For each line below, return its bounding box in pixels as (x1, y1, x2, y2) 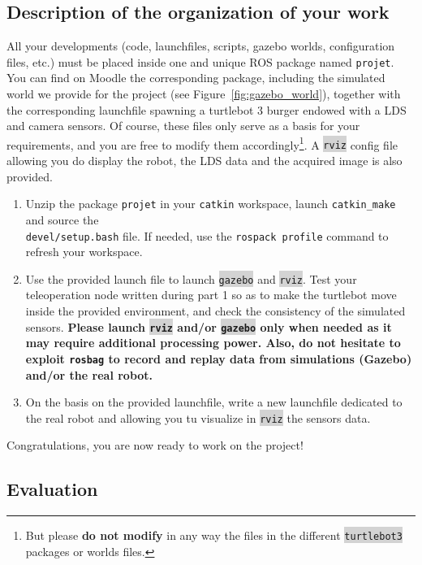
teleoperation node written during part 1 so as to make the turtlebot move (25, 286, 397, 303)
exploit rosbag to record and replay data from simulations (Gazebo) (25, 350, 412, 367)
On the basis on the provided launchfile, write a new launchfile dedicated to (25, 393, 403, 411)
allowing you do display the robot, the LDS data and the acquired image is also (6, 152, 403, 169)
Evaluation (6, 476, 98, 502)
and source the (25, 211, 99, 228)
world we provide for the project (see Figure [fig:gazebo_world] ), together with (6, 85, 401, 102)
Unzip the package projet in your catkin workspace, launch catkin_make (25, 195, 396, 212)
